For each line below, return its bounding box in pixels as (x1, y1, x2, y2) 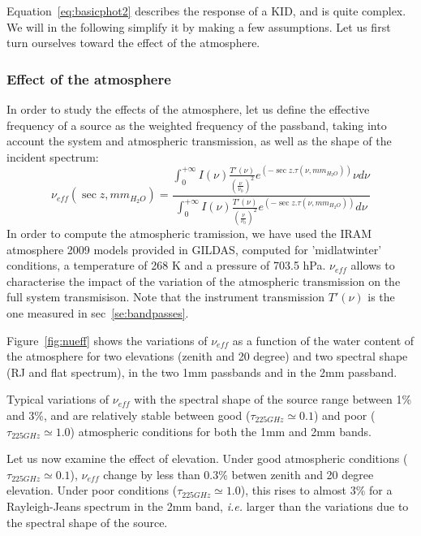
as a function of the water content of (232, 331, 415, 348)
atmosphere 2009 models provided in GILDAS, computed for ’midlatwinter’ (6, 240, 382, 257)
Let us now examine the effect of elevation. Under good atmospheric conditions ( (6, 450, 408, 467)
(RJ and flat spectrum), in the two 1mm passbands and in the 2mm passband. (6, 363, 397, 380)
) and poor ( (313, 406, 376, 423)
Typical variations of (6, 391, 110, 408)
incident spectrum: (6, 148, 99, 165)
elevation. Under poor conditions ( (6, 482, 178, 499)
